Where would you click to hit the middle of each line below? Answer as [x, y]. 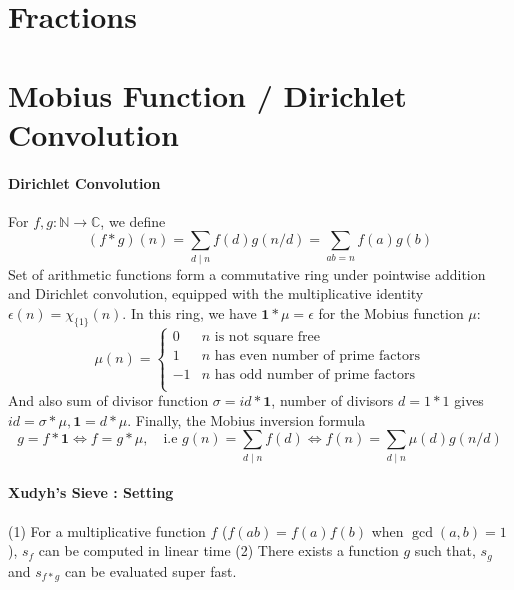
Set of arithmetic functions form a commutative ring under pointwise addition [247, 273]
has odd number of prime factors [314, 374]
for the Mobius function [391, 312]
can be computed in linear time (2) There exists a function [218, 550]
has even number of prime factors [317, 355]
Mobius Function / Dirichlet [207, 94]
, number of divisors [332, 400]
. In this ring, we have [189, 312]
